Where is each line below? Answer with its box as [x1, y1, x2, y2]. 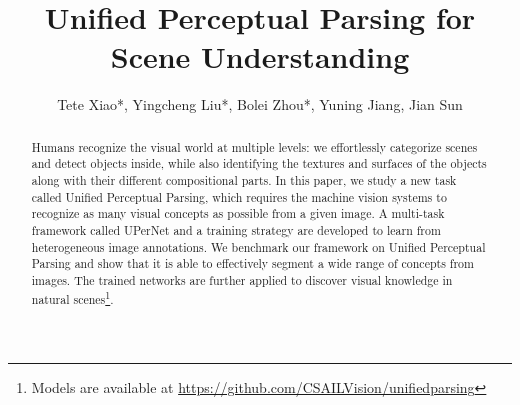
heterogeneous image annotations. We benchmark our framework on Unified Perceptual [31, 238, 486, 255]
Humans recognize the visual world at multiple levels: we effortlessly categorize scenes [31, 138, 478, 155]
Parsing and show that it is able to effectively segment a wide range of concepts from [31, 255, 474, 272]
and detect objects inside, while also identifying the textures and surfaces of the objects [31, 155, 487, 172]
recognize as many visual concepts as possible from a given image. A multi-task [31, 205, 445, 222]
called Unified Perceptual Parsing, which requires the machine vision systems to [31, 188, 447, 205]
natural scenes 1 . [31, 287, 114, 307]
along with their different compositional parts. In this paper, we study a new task [31, 172, 457, 189]
